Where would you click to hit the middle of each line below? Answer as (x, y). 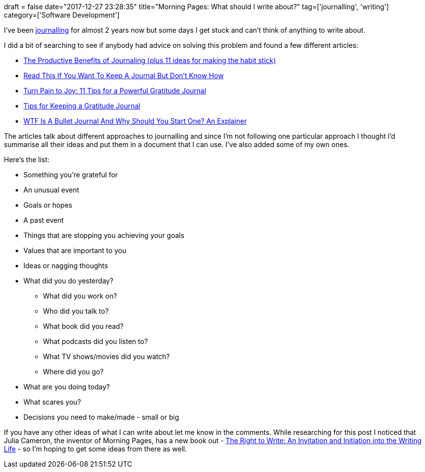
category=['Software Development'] (62, 15)
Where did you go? (73, 372)
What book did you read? (83, 326)
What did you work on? (80, 296)
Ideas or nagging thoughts (66, 266)
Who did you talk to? (76, 311)
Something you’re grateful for (71, 175)
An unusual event (51, 190)
